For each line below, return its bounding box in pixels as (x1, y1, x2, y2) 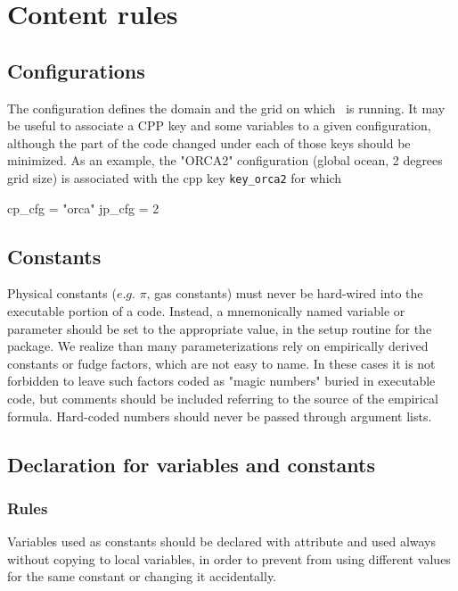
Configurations (7, 56, 145, 84)
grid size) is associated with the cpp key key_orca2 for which (7, 168, 342, 187)
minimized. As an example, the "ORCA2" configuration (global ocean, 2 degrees (7, 151, 443, 170)
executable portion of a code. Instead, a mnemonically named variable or (7, 302, 405, 320)
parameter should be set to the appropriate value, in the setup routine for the (7, 319, 432, 337)
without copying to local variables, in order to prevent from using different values (7, 549, 451, 568)
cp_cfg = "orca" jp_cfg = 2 (7, 198, 159, 217)
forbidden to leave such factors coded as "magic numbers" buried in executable (7, 371, 436, 390)
